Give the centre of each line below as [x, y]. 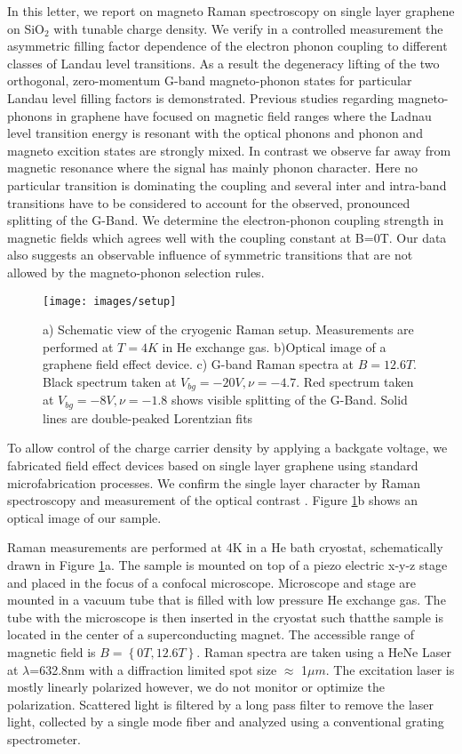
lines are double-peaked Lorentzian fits [148, 417]
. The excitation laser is [390, 669]
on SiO [26, 28]
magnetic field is [52, 651]
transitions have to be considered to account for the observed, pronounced [209, 202]
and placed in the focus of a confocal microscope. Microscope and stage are [212, 582]
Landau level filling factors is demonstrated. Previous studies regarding [201, 97]
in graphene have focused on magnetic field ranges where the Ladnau [244, 115]
